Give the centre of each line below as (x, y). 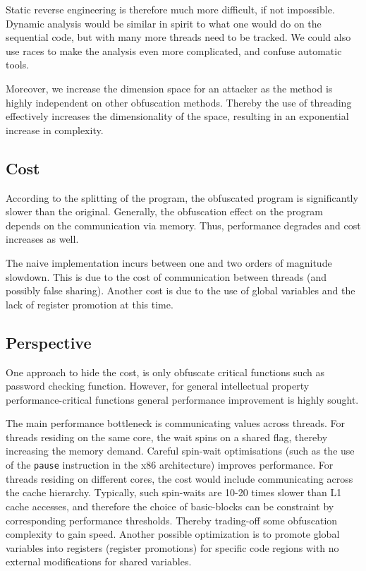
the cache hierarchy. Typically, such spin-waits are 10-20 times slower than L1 (174, 492)
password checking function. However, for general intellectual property (158, 386)
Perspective (49, 342)
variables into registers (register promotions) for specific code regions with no (172, 547)
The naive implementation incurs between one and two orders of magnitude (169, 262)
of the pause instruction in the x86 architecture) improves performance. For (170, 465)
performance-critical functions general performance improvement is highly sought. (182, 399)
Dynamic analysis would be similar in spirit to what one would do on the (164, 23)
